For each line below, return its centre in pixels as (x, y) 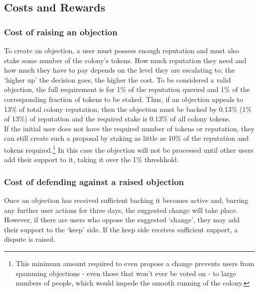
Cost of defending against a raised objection (94, 181)
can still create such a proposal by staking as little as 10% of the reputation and (127, 138)
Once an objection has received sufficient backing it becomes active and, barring (126, 200)
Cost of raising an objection (61, 32)
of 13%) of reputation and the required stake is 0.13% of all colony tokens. (118, 119)
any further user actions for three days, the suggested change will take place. (121, 210)
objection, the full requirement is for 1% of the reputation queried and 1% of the (127, 89)
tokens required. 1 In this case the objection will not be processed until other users (129, 149)
